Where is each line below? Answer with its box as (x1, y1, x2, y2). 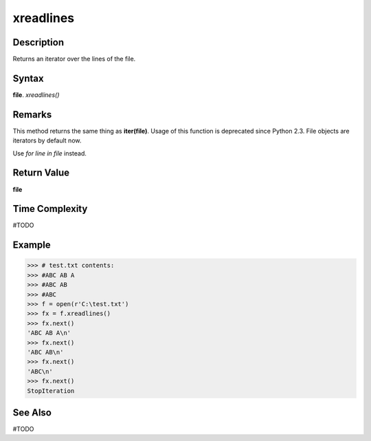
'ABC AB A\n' (27, 329, 71, 337)
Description (12, 36, 65, 48)
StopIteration (27, 387, 75, 395)
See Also (12, 407, 52, 418)
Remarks (12, 109, 52, 120)
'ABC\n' (27, 367, 53, 375)
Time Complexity (12, 203, 88, 215)
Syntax (12, 72, 44, 84)
